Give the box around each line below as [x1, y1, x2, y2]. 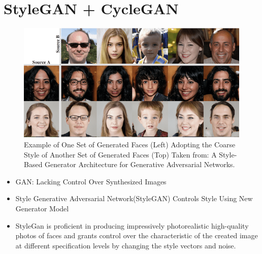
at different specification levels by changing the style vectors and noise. [15, 240, 236, 250]
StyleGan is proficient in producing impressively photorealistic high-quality [15, 220, 249, 231]
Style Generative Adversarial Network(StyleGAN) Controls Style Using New [15, 193, 253, 204]
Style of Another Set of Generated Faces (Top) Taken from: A [24, 149, 217, 160]
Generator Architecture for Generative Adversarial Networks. [45, 159, 235, 170]
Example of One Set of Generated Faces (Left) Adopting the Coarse [24, 139, 236, 150]
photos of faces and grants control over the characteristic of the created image [15, 230, 258, 241]
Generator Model [15, 203, 69, 214]
